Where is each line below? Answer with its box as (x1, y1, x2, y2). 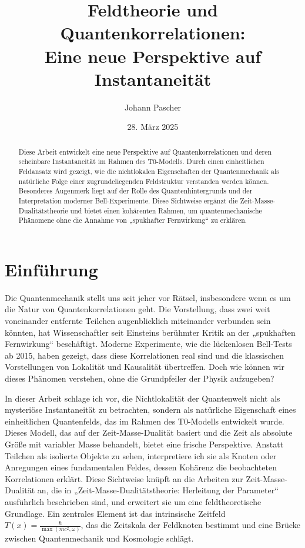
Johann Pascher (124, 101, 182, 113)
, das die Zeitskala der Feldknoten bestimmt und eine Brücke (81, 519, 300, 531)
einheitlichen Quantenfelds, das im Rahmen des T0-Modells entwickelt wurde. (5, 415, 284, 427)
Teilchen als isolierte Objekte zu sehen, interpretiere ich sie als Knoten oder (5, 449, 277, 462)
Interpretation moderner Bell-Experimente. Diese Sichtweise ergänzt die (18, 195, 238, 205)
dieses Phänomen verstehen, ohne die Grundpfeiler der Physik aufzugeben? (5, 372, 274, 385)
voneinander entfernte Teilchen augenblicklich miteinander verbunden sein (5, 315, 271, 327)
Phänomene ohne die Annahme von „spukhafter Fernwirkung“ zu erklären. (18, 215, 247, 225)
